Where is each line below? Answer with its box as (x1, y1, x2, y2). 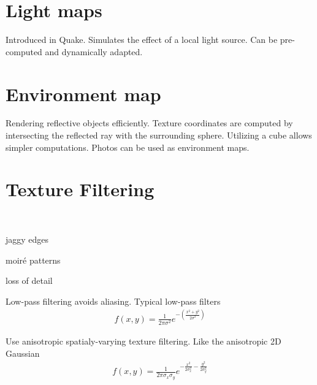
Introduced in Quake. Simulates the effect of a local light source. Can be (6, 33, 278, 46)
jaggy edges (6, 232, 49, 245)
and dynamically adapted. (45, 45, 143, 58)
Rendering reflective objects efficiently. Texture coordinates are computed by (6, 116, 293, 129)
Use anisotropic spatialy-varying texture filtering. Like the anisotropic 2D (6, 334, 281, 347)
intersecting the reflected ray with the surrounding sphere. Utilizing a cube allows (6, 129, 312, 142)
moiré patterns (6, 253, 61, 266)
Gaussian (6, 346, 40, 359)
